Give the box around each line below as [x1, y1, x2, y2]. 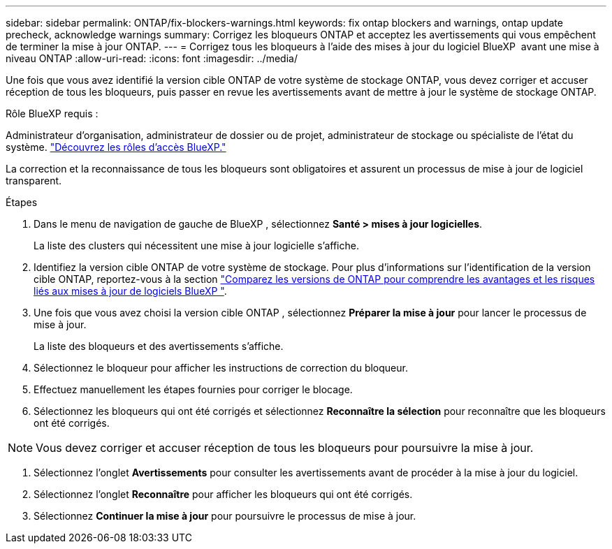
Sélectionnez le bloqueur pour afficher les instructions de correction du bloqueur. [34, 362, 408, 374]
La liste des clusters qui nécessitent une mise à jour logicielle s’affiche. [34, 240, 359, 251]
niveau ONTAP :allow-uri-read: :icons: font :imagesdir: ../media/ [6, 52, 298, 64]
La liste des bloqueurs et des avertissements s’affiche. [34, 340, 284, 352]
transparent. [6, 175, 62, 186]
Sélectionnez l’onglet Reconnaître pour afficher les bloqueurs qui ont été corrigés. [34, 488, 413, 500]
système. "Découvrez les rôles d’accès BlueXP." [6, 141, 226, 153]
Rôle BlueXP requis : [6, 108, 99, 119]
